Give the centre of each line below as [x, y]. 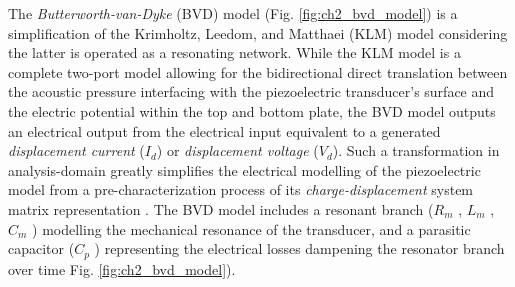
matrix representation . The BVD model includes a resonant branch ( [221, 208]
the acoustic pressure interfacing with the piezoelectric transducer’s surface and [251, 91]
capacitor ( [41, 248]
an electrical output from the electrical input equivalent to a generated [224, 130]
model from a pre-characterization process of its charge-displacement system [241, 189]
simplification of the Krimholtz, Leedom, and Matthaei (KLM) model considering [258, 32]
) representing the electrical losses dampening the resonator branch [299, 248]
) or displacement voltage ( [237, 150]
